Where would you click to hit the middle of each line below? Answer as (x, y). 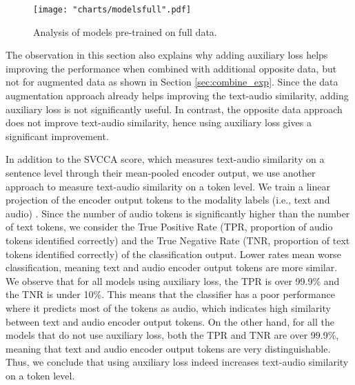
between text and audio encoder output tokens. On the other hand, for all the (170, 321)
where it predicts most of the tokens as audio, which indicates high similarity (168, 307)
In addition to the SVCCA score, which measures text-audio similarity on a (165, 159)
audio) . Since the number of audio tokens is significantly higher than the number (178, 213)
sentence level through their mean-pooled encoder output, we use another (161, 172)
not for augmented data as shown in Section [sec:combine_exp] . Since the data (172, 82)
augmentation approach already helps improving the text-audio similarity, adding (177, 96)
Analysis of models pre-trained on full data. (125, 31)
